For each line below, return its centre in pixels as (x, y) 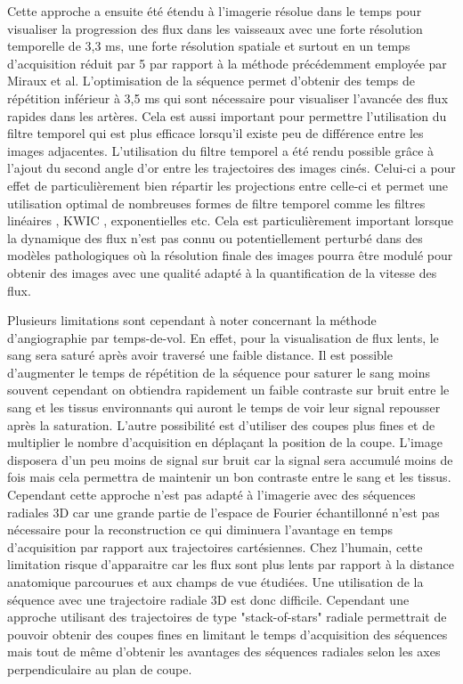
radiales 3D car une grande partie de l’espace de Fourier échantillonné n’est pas (223, 512)
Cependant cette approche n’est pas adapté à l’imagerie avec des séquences (211, 495)
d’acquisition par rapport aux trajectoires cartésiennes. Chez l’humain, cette (215, 546)
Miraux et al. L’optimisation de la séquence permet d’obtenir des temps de (211, 81)
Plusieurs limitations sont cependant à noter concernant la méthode (192, 320)
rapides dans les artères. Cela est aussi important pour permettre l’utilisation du (227, 115)
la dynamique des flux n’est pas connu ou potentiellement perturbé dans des (215, 237)
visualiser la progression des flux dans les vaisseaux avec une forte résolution (215, 28)
